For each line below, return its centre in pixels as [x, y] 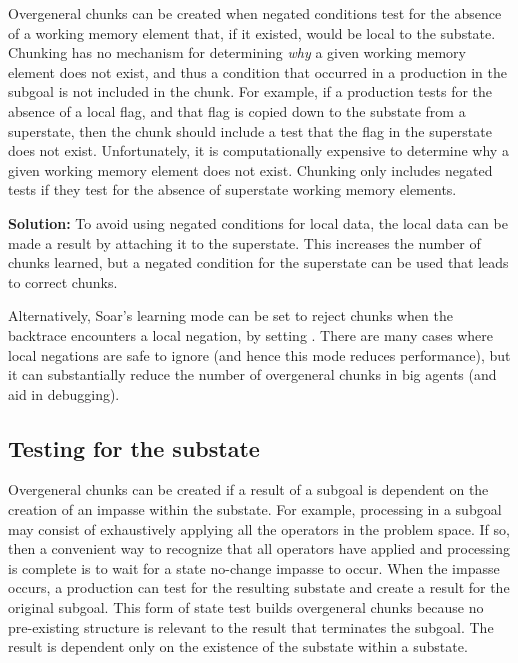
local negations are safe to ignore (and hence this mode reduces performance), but [259, 354]
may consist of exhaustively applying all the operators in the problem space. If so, [259, 528]
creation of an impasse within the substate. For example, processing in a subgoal [255, 509]
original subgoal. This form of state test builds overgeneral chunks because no [246, 607]
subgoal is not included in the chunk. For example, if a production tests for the [250, 91]
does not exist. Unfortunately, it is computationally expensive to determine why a [258, 150]
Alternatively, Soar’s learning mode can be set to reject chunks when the [230, 315]
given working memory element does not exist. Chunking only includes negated [250, 169]
